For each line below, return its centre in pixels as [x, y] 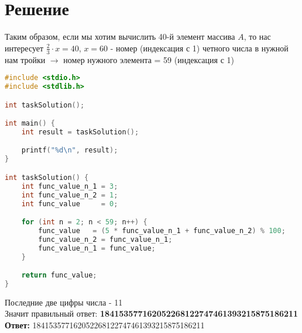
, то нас [257, 37]
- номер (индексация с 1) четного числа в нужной [199, 48]
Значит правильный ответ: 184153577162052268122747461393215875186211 [152, 313]
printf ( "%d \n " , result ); [70, 150]
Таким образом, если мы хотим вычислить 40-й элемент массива [120, 37]
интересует [24, 48]
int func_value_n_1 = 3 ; [70, 186]
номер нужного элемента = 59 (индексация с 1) [149, 59]
